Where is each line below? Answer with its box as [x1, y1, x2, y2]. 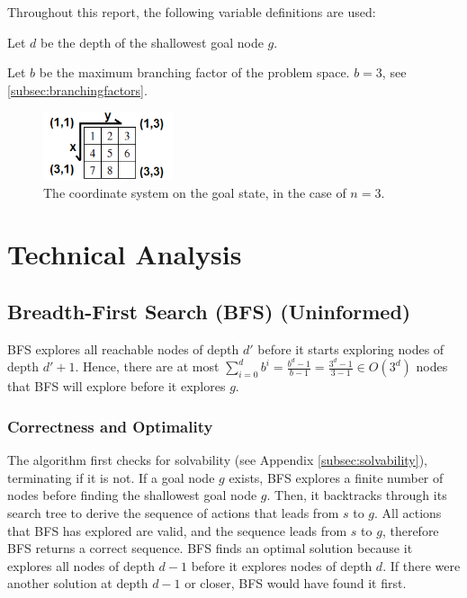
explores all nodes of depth [7, 556, 155, 575]
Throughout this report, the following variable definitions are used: [7, 3, 376, 21]
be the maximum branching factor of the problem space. [39, 63, 350, 82]
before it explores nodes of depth [191, 556, 373, 575]
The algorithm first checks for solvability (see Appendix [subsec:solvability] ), [7, 451, 427, 469]
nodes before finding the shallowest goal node [7, 486, 257, 504]
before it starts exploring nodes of [257, 339, 445, 358]
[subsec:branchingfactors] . [7, 80, 148, 99]
